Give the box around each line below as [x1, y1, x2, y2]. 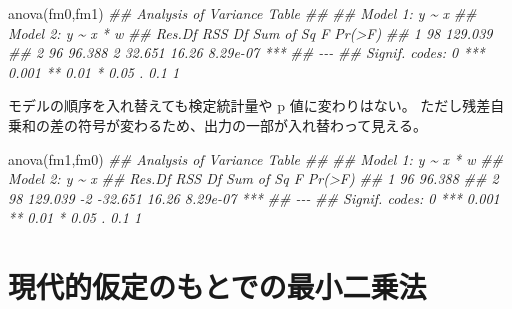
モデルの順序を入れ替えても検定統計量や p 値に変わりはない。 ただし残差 [8, 95, 491, 116]
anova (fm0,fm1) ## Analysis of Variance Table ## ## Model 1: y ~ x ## [8, 3, 477, 23]
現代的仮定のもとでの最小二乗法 [8, 266, 427, 307]
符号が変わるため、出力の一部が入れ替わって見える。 [77, 114, 427, 135]
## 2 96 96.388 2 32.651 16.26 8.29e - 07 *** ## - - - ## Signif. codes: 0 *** [8, 42, 485, 63]
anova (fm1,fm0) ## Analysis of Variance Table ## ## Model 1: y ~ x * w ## [8, 148, 504, 169]
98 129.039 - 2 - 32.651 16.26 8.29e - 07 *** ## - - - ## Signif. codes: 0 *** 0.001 [8, 187, 500, 208]
